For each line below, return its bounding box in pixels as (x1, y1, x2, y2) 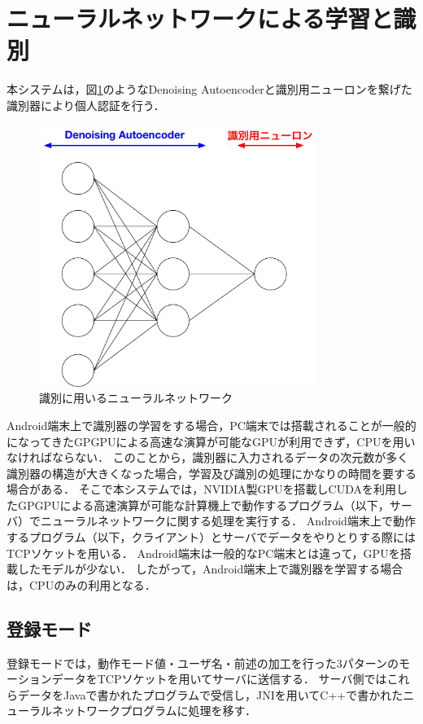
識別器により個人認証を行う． (7, 96, 165, 113)
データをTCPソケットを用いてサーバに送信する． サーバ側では (51, 670, 387, 687)
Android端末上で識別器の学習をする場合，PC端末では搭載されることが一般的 (7, 416, 416, 433)
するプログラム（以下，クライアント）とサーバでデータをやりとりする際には (7, 529, 416, 546)
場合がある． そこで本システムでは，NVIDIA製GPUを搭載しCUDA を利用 (7, 480, 396, 498)
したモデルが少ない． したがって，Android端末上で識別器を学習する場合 (17, 560, 403, 577)
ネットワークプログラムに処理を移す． (51, 702, 257, 719)
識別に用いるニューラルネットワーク (39, 389, 233, 406)
